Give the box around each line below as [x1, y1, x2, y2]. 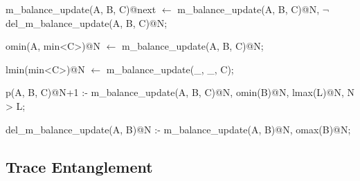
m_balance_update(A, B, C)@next [6, 2, 156, 16]
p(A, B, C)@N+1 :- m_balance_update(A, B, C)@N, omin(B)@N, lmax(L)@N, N [6, 85, 355, 99]
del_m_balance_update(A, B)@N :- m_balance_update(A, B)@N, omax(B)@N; [6, 122, 351, 136]
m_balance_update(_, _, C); [106, 61, 234, 76]
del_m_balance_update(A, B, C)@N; [6, 15, 168, 30]
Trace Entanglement [6, 155, 153, 177]
